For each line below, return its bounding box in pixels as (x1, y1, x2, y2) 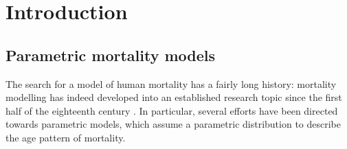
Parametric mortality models (5, 44, 216, 65)
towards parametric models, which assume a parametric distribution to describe (5, 117, 341, 131)
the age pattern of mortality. (5, 130, 126, 144)
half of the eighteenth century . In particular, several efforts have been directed (5, 103, 338, 117)
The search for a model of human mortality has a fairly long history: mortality (5, 76, 337, 91)
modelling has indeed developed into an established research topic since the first (5, 90, 342, 104)
